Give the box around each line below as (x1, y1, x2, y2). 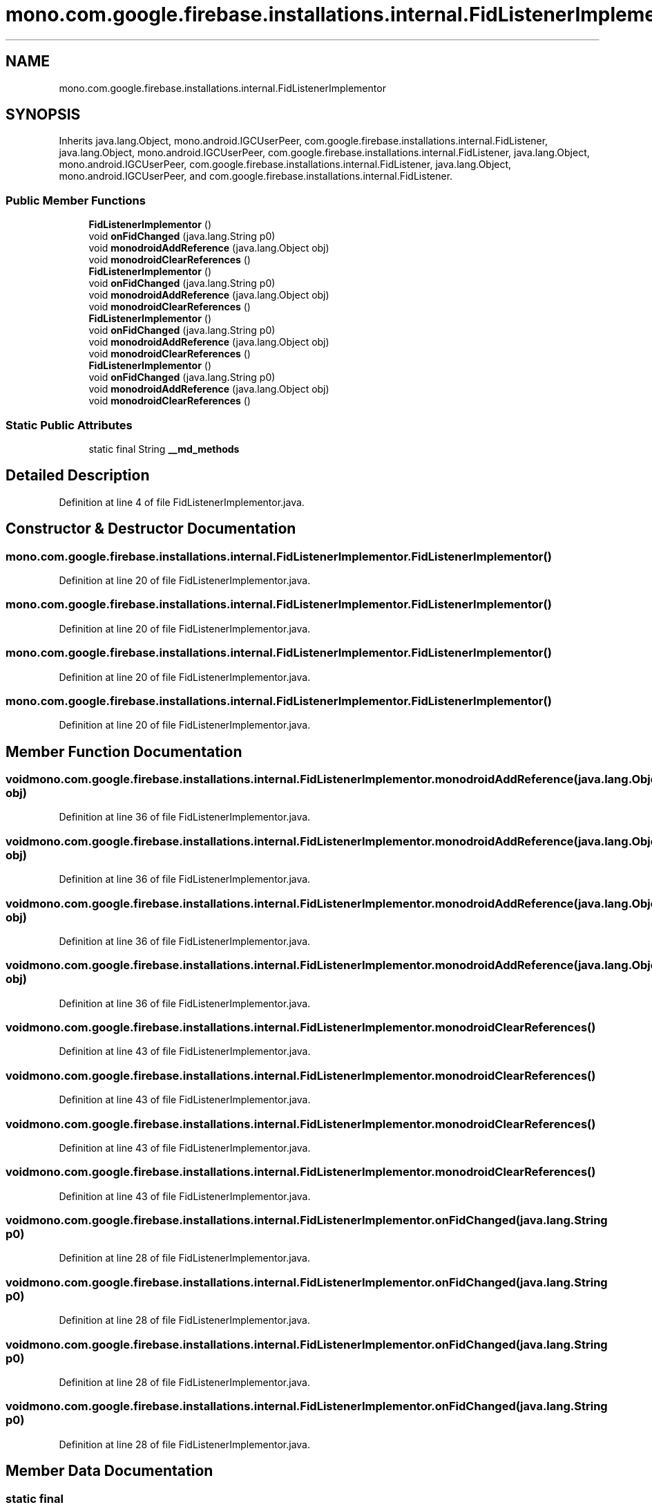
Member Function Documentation (6, 742, 242, 760)
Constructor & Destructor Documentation (6, 520, 296, 538)
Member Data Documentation (6, 1462, 213, 1480)
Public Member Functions (6, 193, 146, 207)
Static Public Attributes (6, 418, 133, 432)
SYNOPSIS (6, 106, 81, 124)
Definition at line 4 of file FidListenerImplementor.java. (59, 496, 305, 508)
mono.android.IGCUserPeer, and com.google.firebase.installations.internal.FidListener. (59, 170, 453, 182)
